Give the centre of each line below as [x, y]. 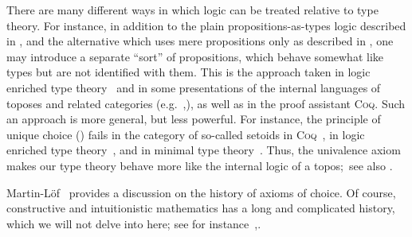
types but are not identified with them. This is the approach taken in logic [188, 72]
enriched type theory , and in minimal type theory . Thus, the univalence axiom [204, 150]
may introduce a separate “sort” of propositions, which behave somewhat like [195, 56]
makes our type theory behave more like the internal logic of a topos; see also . [200, 165]
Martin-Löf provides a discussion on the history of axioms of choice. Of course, [201, 192]
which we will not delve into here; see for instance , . [134, 223]
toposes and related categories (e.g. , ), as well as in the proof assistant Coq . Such [206, 103]
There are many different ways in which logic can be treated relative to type [192, 10]
